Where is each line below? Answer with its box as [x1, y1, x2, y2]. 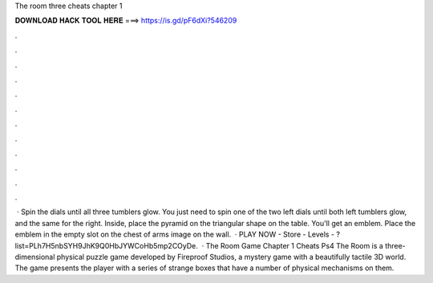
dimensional [14, 253, 55, 262]
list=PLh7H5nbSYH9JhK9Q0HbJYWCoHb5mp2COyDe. [14, 241, 198, 250]
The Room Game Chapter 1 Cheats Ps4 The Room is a [205, 241, 384, 250]
